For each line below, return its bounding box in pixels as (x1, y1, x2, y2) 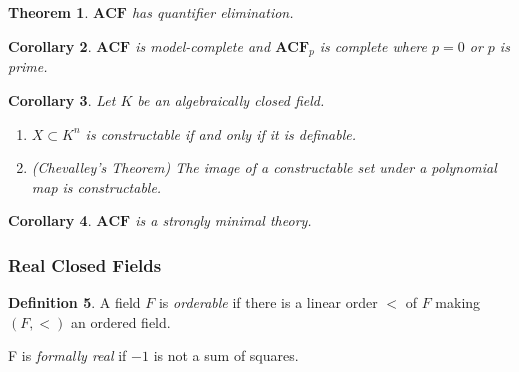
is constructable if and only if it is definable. (85, 123, 356, 144)
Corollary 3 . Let (8, 89, 116, 110)
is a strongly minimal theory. (135, 210, 312, 231)
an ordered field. (71, 311, 171, 332)
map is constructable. (31, 176, 162, 197)
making (435, 292, 481, 313)
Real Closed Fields (8, 252, 162, 277)
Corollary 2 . (8, 35, 92, 56)
